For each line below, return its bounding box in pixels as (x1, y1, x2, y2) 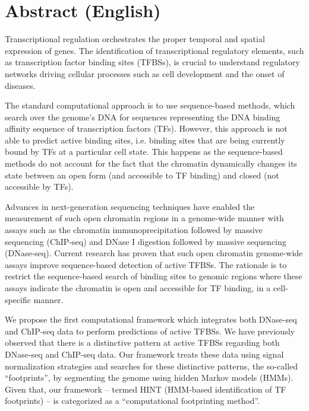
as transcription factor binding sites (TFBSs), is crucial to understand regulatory (5, 56, 300, 68)
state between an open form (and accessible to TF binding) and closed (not (5, 168, 279, 181)
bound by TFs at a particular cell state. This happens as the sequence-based (5, 145, 283, 158)
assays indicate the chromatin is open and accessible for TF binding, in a (5, 282, 271, 294)
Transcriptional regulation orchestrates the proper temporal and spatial (5, 33, 265, 45)
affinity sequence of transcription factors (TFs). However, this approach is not (5, 122, 288, 135)
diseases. (5, 79, 36, 91)
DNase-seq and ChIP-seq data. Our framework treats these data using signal (5, 348, 284, 360)
